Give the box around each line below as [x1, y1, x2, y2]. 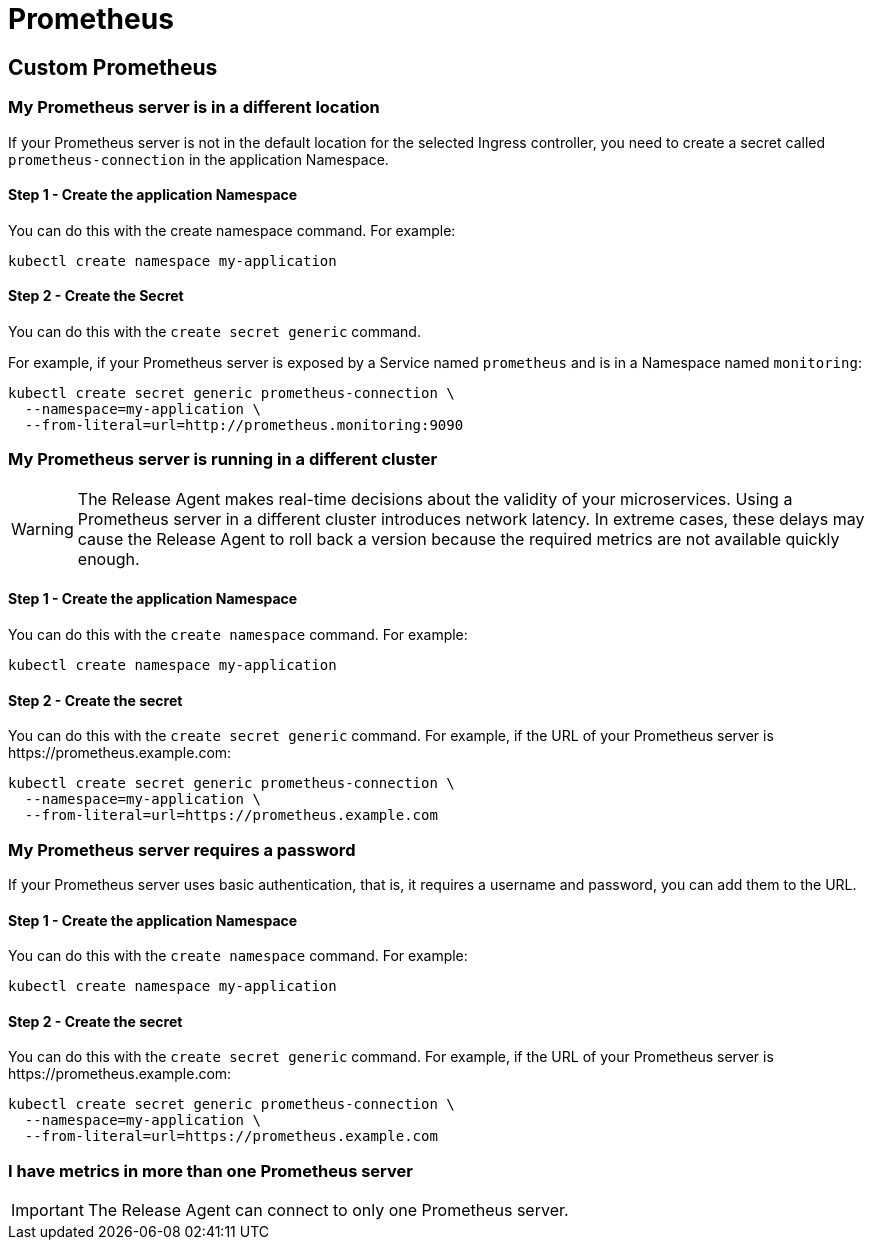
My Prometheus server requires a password [8, 839, 356, 860]
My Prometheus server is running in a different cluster [8, 449, 438, 470]
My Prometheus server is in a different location [8, 97, 380, 118]
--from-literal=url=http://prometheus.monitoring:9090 [24, 416, 464, 433]
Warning [11, 518, 74, 539]
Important [11, 1200, 84, 1221]
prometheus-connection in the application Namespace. [8, 150, 389, 168]
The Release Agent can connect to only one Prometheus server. [87, 1200, 569, 1221]
